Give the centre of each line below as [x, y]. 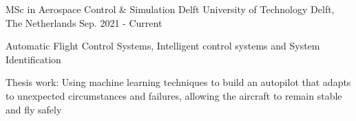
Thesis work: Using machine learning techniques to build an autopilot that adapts [178, 82]
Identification [33, 59]
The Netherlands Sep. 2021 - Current [84, 22]
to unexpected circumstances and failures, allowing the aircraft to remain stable [174, 95]
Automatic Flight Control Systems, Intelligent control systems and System [163, 46]
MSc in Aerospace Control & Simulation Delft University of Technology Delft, [170, 9]
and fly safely [34, 109]
